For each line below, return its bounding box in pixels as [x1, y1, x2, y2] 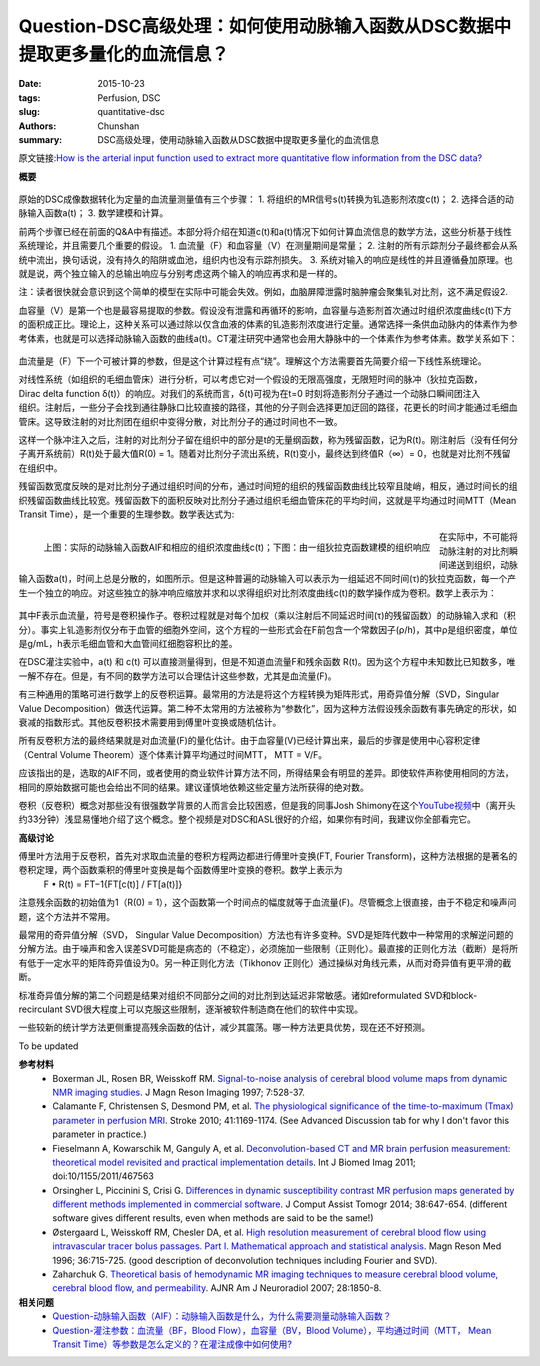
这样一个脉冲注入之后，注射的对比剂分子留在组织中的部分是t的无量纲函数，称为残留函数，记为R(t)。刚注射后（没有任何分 [18, 433, 519, 445]
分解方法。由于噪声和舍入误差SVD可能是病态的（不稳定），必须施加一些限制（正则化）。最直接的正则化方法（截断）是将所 [18, 943, 519, 955]
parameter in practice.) [52, 1128, 147, 1140]
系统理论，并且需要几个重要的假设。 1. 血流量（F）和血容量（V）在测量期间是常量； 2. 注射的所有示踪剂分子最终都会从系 [18, 240, 518, 252]
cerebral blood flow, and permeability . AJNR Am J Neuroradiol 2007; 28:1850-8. [52, 1282, 382, 1294]
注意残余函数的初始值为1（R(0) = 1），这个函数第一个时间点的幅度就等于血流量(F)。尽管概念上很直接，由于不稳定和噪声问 [18, 896, 517, 909]
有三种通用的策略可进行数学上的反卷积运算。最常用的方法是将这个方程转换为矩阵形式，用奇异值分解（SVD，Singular [18, 688, 500, 700]
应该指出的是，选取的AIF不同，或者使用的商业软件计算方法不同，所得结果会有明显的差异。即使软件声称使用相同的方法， [18, 767, 514, 779]
